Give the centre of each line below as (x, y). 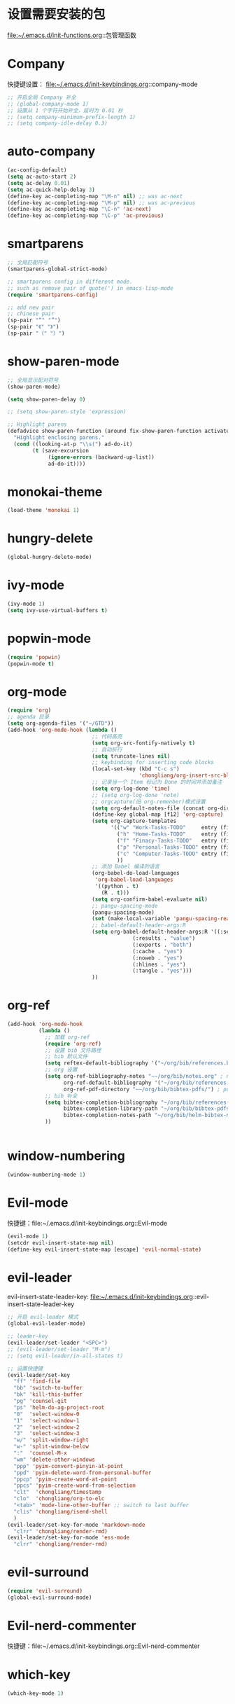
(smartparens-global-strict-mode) (58, 269)
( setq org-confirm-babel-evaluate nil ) (150, 899)
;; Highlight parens (37, 424)
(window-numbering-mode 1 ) (47, 1175)
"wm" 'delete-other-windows (55, 1460)
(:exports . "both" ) (162, 945)
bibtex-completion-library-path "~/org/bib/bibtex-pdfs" (148, 1109)
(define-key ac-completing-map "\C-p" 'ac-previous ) (86, 216)
